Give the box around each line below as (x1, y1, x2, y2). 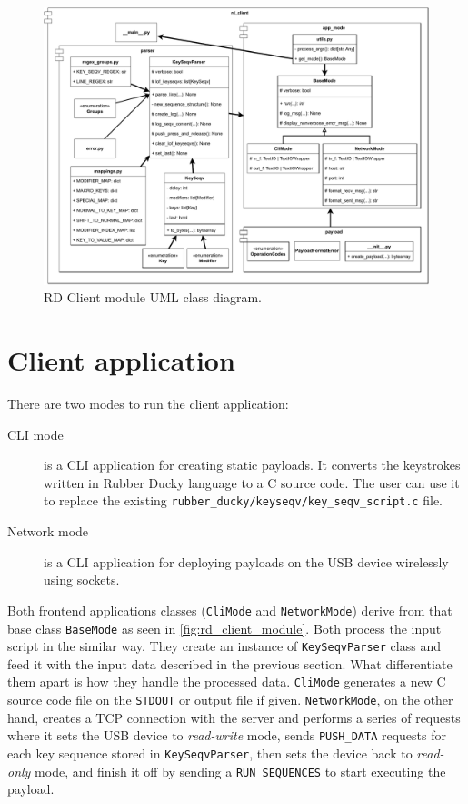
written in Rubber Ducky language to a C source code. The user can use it (44, 473, 460, 492)
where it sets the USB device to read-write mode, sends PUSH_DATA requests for (7, 726, 446, 745)
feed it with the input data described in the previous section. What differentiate (7, 654, 453, 673)
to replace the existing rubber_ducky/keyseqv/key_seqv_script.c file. (44, 491, 443, 510)
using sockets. (44, 570, 120, 589)
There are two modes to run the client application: (7, 394, 289, 413)
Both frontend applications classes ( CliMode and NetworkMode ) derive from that (7, 600, 453, 619)
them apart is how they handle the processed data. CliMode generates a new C (7, 672, 446, 691)
